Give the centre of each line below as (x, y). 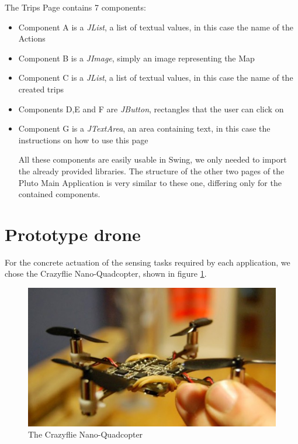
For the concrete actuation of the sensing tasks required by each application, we (148, 262)
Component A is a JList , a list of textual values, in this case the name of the (156, 27)
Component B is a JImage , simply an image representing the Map (136, 58)
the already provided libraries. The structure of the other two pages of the (151, 171)
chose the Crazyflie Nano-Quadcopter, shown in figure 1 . (106, 273)
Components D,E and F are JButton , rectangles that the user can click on (151, 109)
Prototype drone (73, 234)
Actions (32, 38)
